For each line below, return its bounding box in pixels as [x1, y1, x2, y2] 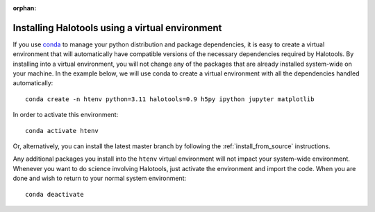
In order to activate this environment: [12, 111, 119, 119]
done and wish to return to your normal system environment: [12, 174, 187, 183]
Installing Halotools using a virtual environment [12, 21, 222, 34]
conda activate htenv [25, 127, 99, 134]
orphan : [12, 4, 37, 12]
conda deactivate [25, 191, 84, 198]
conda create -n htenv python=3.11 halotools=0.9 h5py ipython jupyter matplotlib [25, 95, 315, 103]
